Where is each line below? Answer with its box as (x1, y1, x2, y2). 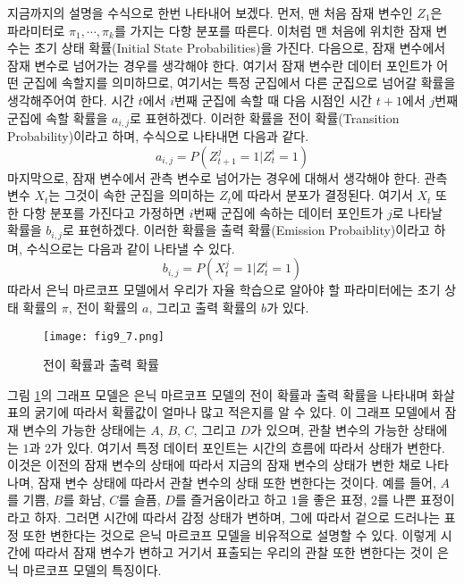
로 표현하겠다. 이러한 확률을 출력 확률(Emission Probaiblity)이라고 (62, 221, 430, 239)
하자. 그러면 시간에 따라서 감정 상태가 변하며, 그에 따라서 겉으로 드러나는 (34, 508, 441, 527)
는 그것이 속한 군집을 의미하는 (48, 186, 215, 204)
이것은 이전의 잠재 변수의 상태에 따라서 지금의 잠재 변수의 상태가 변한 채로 (7, 455, 422, 474)
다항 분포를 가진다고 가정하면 (22, 203, 185, 221)
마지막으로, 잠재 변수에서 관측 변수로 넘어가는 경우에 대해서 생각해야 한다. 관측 (7, 168, 448, 187)
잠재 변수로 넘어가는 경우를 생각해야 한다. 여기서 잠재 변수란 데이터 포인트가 (7, 55, 433, 74)
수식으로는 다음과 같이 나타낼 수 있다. (26, 238, 235, 257)
